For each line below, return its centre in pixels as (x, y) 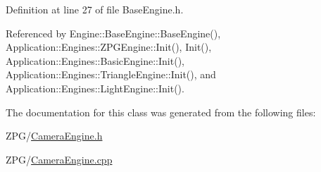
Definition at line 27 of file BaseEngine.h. (95, 9)
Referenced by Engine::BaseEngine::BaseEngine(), (113, 33)
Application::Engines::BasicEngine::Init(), (95, 60)
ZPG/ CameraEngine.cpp (59, 159)
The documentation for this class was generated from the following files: (161, 112)
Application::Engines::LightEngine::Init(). (95, 88)
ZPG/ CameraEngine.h (54, 136)
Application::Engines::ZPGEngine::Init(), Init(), (109, 47)
